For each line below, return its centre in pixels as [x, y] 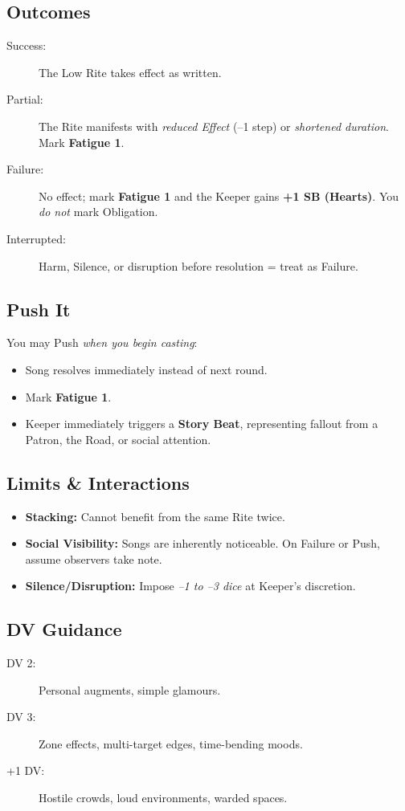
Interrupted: [36, 238]
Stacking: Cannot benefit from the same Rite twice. [155, 516]
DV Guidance [64, 629]
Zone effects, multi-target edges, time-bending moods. [171, 743]
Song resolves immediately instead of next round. [146, 369]
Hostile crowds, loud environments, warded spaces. [163, 798]
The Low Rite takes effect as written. [130, 72]
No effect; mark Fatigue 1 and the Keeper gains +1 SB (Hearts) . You [219, 196]
